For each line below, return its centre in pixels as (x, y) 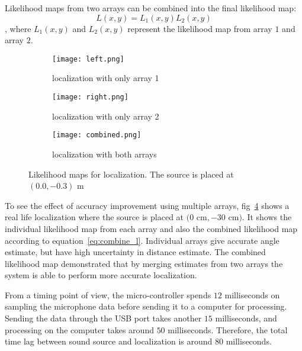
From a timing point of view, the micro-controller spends (108, 294)
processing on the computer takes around (79, 329)
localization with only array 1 (106, 78)
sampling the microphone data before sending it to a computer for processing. (146, 306)
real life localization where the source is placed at (94, 217)
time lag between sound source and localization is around (109, 341)
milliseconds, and (246, 318)
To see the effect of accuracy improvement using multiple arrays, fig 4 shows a (147, 205)
